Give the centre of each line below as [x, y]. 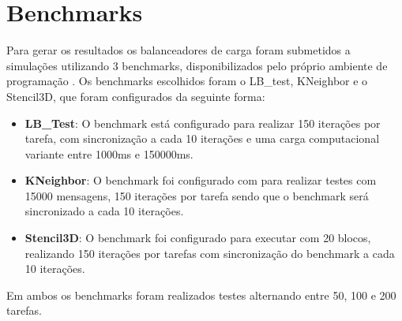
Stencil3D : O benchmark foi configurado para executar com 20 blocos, [198, 238]
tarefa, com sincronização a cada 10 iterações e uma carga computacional [202, 138]
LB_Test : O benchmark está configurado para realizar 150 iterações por [203, 123]
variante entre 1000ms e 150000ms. [109, 153]
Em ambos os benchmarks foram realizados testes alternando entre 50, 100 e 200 [201, 295]
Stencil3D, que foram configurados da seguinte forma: [136, 96]
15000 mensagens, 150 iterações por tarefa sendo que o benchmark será [197, 195]
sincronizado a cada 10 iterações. [104, 211]
